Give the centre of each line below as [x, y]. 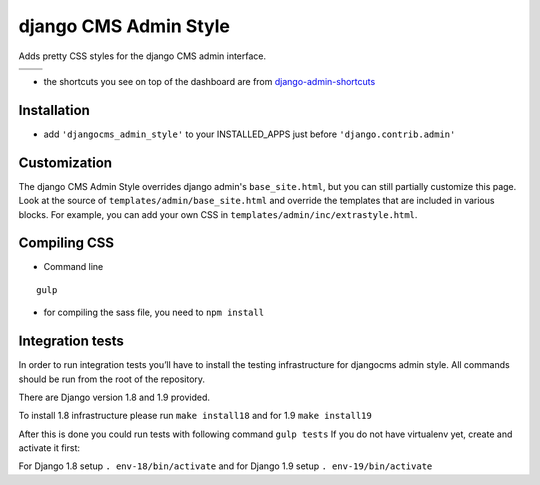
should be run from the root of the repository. [111, 379]
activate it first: [49, 448]
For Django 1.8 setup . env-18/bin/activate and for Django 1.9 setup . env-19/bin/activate [225, 466]
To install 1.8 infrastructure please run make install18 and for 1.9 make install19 [195, 416]
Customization [65, 162]
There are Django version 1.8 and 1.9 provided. [114, 397]
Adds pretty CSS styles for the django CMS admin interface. [142, 56]
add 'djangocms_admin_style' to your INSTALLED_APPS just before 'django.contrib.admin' [249, 134]
